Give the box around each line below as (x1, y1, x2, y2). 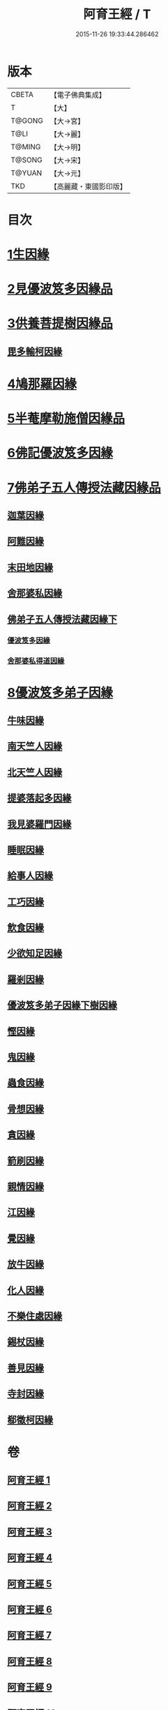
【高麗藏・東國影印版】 (49, 181, 127, 191)
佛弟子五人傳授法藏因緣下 (7, 613, 117, 625)
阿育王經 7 (7, 1630, 52, 1642)
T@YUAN (10, 168, 43, 178)
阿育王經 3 (7, 1526, 52, 1538)
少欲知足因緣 (7, 947, 63, 959)
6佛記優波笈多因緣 (7, 445, 114, 461)
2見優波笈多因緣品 (7, 281, 113, 297)
